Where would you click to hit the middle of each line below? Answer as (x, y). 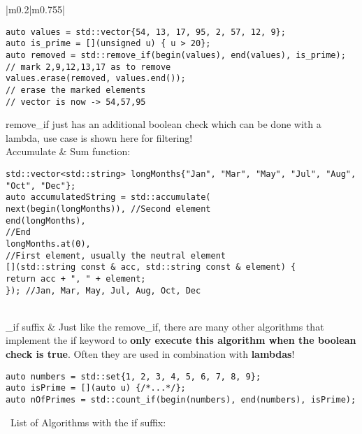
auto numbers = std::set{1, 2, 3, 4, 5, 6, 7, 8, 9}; (133, 376)
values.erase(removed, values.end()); (96, 79)
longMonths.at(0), (48, 244)
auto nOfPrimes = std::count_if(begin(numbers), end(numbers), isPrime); (181, 399)
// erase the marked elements (76, 90)
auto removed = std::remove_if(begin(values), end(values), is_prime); (176, 55)
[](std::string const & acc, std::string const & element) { (151, 267)
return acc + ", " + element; (76, 279)
